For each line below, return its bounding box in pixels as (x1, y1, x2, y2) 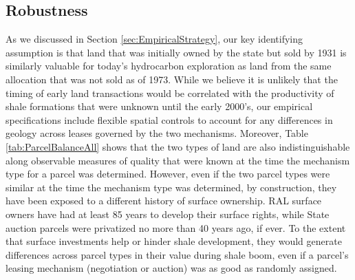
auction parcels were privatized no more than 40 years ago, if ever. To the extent (6, 220, 346, 235)
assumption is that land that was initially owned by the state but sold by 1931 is (6, 45, 347, 59)
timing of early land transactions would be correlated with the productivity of (6, 85, 334, 100)
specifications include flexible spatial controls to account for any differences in (6, 112, 333, 127)
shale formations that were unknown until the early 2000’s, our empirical (6, 99, 313, 114)
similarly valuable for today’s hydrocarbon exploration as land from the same (6, 58, 332, 73)
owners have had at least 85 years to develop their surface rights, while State (6, 206, 330, 221)
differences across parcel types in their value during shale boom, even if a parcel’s (6, 247, 349, 261)
